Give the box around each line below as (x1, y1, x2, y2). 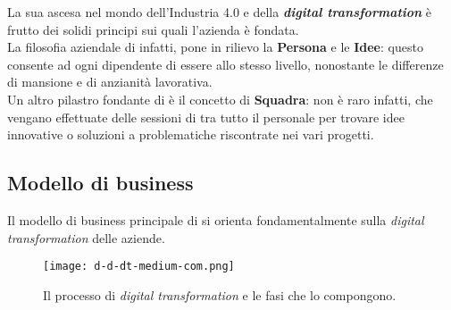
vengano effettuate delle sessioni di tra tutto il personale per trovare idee (7, 107, 405, 126)
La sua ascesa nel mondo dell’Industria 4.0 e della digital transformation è (7, 3, 432, 21)
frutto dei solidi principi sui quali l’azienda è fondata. (7, 20, 299, 38)
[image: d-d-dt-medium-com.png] (43, 260, 235, 273)
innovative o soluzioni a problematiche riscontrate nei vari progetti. (7, 125, 374, 144)
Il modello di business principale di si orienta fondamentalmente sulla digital (7, 210, 424, 229)
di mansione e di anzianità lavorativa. (7, 72, 213, 91)
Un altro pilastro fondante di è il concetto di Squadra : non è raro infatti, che (7, 89, 433, 108)
